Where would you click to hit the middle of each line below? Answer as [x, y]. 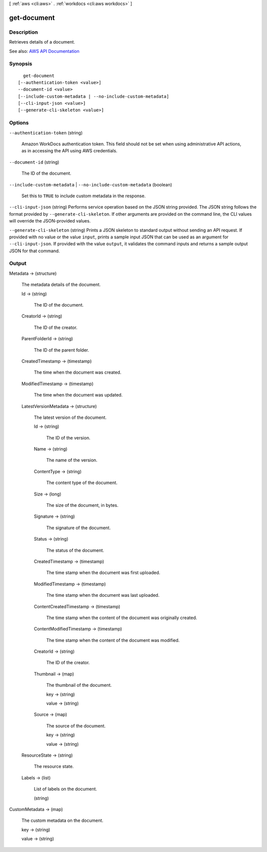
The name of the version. [72, 460]
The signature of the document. [78, 528]
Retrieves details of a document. [42, 42]
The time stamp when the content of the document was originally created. [122, 618]
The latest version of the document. [70, 417]
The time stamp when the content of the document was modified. [113, 640]
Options [19, 123]
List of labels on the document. [66, 789]
